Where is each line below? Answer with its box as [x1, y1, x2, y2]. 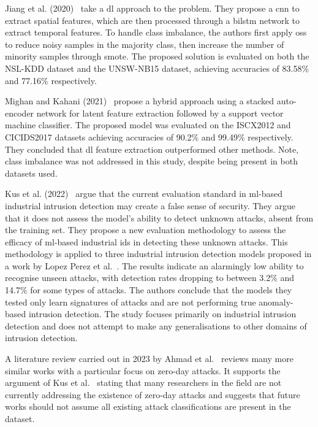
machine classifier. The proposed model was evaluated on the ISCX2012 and [5, 118, 291, 131]
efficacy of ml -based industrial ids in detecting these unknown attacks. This [5, 235, 288, 248]
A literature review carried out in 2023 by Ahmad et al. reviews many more [5, 352, 293, 365]
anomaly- [259, 295, 293, 308]
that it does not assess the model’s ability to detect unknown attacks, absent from [5, 211, 314, 224]
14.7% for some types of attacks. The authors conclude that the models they [5, 283, 292, 296]
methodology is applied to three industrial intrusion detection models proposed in [5, 247, 312, 260]
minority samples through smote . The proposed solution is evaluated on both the [5, 50, 309, 63]
